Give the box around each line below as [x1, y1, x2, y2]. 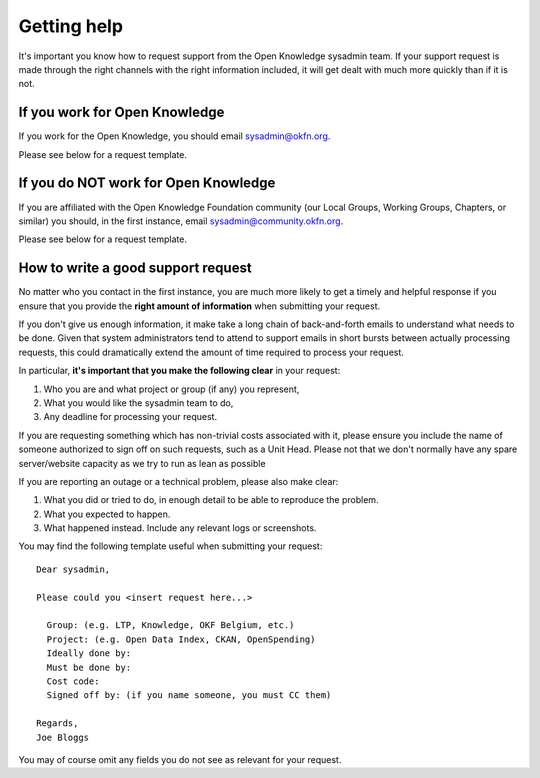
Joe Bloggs [36, 731, 90, 743]
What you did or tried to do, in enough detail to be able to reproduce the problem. [43, 494, 379, 506]
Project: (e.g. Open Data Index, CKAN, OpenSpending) [46, 633, 316, 645]
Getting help [18, 15, 124, 37]
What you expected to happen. [43, 508, 171, 520]
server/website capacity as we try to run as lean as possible [18, 457, 266, 469]
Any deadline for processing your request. [43, 411, 218, 423]
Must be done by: [46, 661, 132, 673]
